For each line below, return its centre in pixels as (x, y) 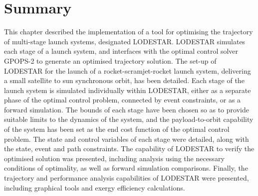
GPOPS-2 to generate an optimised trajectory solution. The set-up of (110, 60)
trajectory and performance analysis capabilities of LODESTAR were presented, (127, 178)
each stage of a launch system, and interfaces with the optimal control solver (121, 51)
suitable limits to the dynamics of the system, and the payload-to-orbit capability (129, 119)
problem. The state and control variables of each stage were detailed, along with (127, 139)
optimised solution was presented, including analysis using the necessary (114, 158)
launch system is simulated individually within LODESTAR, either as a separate (128, 90)
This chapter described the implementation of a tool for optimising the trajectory (129, 32)
